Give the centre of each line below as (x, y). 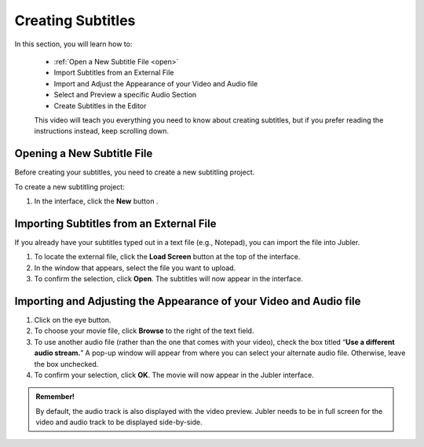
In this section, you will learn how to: (73, 44)
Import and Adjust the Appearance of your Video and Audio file (156, 83)
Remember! (55, 397)
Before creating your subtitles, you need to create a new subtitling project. (135, 172)
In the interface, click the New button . (96, 201)
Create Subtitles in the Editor (100, 105)
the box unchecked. (66, 364)
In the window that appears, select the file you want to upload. (135, 268)
